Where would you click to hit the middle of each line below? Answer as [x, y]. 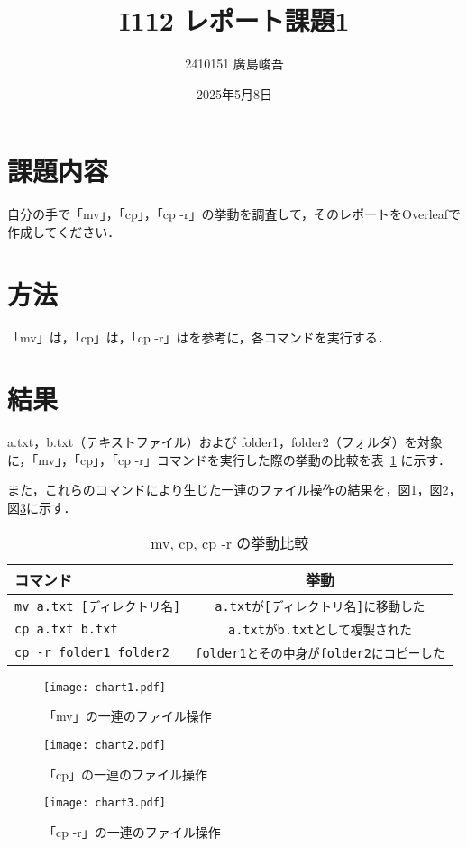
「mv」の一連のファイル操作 [128, 716]
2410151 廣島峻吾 [234, 64]
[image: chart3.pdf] [105, 803]
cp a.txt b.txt [66, 628]
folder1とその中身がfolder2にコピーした [320, 653]
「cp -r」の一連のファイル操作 [132, 831]
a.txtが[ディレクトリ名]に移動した [320, 606]
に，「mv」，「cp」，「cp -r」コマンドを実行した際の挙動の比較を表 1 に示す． [229, 459]
